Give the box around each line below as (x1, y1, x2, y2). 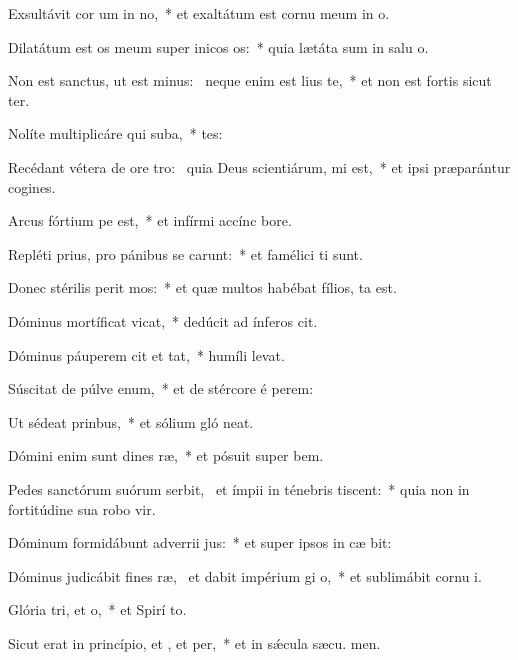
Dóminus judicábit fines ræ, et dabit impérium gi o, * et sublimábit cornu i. (8, 565, 482, 586)
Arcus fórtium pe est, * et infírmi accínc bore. (8, 210, 292, 231)
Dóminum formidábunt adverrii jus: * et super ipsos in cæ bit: (8, 532, 392, 553)
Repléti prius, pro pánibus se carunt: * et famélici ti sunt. (8, 243, 363, 264)
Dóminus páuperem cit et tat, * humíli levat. (8, 344, 285, 365)
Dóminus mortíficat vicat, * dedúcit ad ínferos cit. (8, 310, 318, 331)
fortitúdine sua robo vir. (8, 498, 156, 519)
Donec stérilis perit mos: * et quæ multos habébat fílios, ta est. (8, 277, 397, 298)
